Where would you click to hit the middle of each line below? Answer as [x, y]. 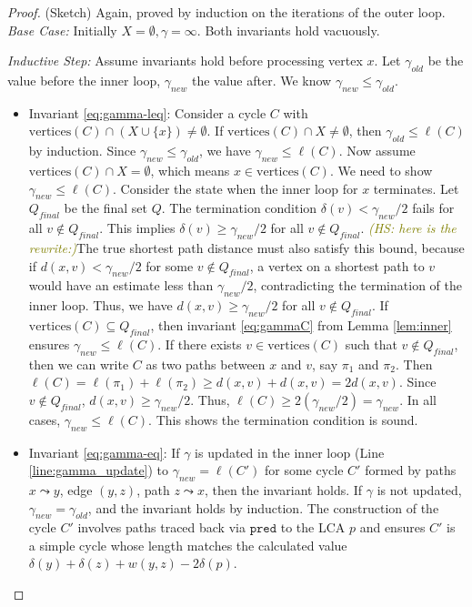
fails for [433, 208]
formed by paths [411, 470]
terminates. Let [416, 188]
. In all [418, 399]
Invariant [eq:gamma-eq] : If [104, 452]
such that [371, 344]
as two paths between [206, 364]
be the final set [105, 208]
